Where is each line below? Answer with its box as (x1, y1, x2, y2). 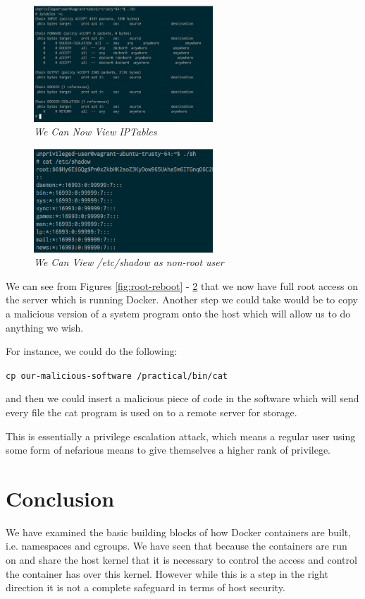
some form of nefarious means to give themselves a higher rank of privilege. (6, 442, 330, 457)
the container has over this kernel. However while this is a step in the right (6, 566, 328, 581)
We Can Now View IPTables (34, 124, 157, 139)
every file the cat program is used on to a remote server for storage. (6, 404, 297, 419)
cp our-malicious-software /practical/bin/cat (6, 370, 228, 381)
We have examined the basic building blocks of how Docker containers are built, (6, 524, 352, 539)
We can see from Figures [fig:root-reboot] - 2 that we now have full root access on (6, 278, 359, 293)
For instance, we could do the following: (6, 344, 178, 358)
